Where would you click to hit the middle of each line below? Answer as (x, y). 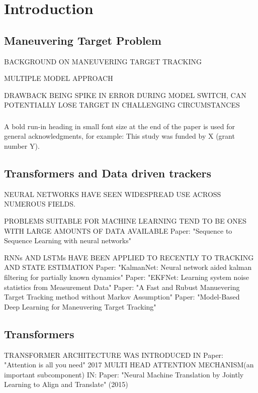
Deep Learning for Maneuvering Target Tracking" (80, 306)
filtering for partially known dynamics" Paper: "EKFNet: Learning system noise (127, 277)
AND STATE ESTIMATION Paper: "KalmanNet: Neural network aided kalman (128, 267)
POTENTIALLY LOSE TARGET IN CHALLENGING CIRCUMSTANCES (122, 105)
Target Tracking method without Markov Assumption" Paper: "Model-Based (122, 297)
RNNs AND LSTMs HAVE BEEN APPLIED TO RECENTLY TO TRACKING (129, 257)
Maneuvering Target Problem (83, 40)
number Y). (22, 146)
